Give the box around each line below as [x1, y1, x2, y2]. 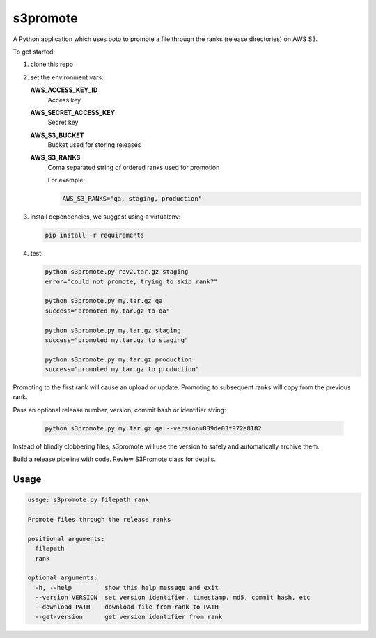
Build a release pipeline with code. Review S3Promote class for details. [13, 455, 216, 463]
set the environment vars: [30, 73, 104, 81]
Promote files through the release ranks [27, 515, 171, 523]
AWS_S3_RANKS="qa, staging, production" [62, 195, 202, 203]
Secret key [47, 118, 79, 127]
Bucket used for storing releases [47, 141, 141, 149]
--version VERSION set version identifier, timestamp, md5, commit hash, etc [35, 593, 311, 602]
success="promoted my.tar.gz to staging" [45, 336, 189, 344]
